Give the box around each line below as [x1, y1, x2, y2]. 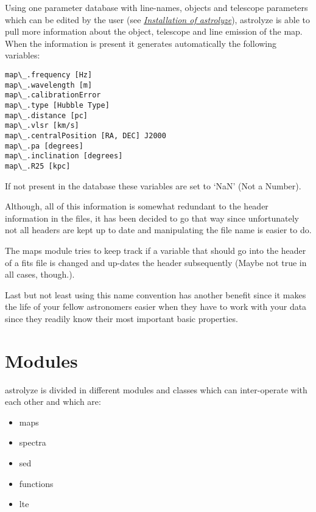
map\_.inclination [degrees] [5, 152, 123, 161]
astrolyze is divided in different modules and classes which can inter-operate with [5, 383, 307, 396]
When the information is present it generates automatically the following [5, 37, 277, 49]
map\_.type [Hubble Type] [5, 100, 110, 110]
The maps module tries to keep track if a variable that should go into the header [5, 244, 306, 256]
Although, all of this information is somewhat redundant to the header [5, 200, 269, 212]
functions [19, 477, 54, 489]
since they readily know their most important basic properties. [5, 312, 238, 324]
